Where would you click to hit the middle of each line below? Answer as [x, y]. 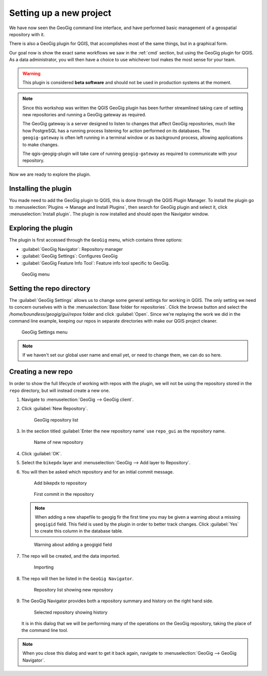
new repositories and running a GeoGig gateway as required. [84, 115]
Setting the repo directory [50, 288]
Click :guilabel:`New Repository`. [55, 409]
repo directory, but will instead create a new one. [60, 390]
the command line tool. [45, 630]
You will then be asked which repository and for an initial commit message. [98, 472]
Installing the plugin [40, 188]
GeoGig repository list [56, 420]
